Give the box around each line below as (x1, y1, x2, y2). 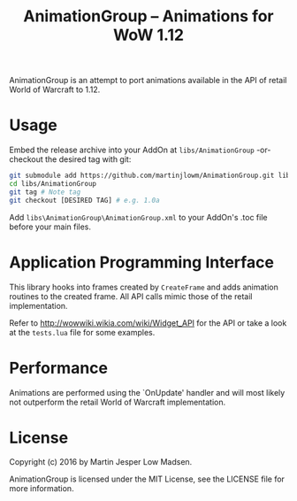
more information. (9, 483, 74, 494)
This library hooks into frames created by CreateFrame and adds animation (9, 281, 278, 292)
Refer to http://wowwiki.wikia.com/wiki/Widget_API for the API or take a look (9, 317, 287, 328)
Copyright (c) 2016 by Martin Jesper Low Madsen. (9, 457, 193, 467)
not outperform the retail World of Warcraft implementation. (9, 397, 226, 407)
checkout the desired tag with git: (9, 154, 132, 165)
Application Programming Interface (9, 252, 274, 272)
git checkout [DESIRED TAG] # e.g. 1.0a (9, 196, 161, 204)
